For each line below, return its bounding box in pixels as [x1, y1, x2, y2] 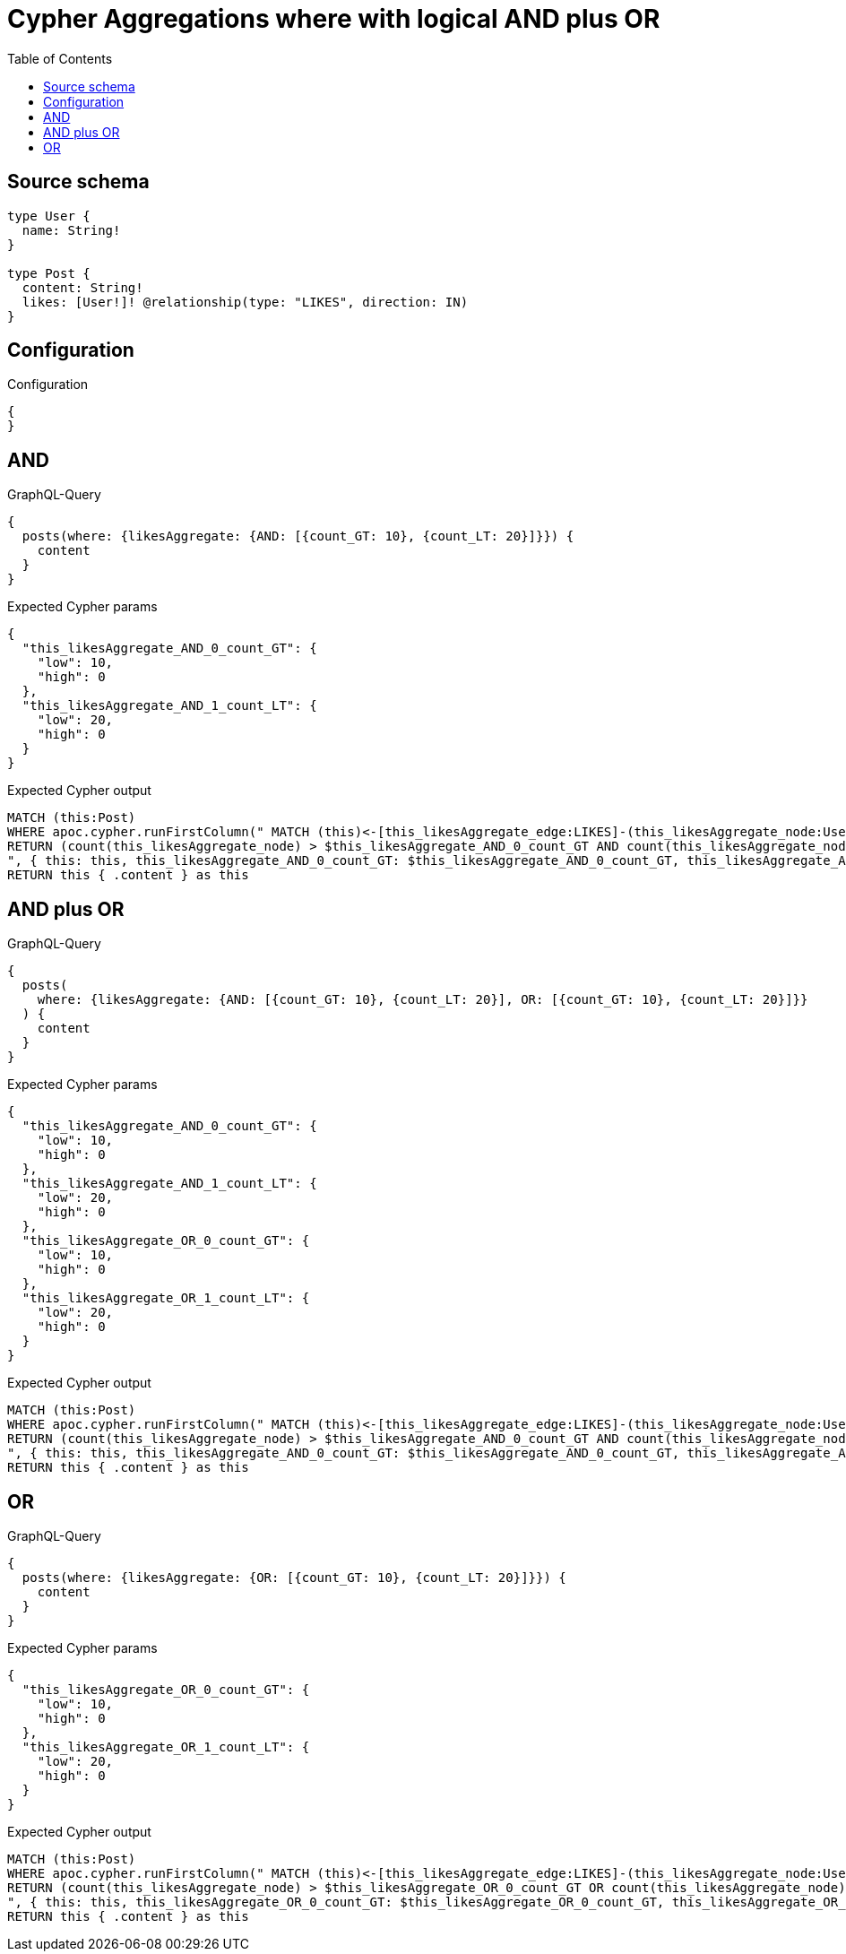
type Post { [7, 265, 91, 281]
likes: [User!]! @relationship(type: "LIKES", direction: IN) [22, 294, 469, 309]
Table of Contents [7, 50, 113, 66]
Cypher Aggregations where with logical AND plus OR [7, 4, 660, 34]
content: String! [22, 280, 143, 295]
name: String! [22, 222, 121, 238]
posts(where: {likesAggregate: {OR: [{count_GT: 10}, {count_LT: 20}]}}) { [22, 1569, 566, 1585]
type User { [7, 208, 91, 223]
